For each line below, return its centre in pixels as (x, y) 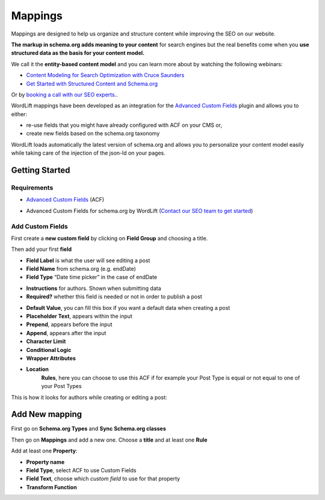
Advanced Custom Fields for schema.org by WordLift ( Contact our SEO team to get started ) (140, 211)
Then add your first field (42, 249)
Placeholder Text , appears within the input (79, 316)
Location (38, 369)
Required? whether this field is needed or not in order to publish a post (114, 297)
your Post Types (61, 386)
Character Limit (46, 341)
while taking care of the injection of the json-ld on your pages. (88, 153)
